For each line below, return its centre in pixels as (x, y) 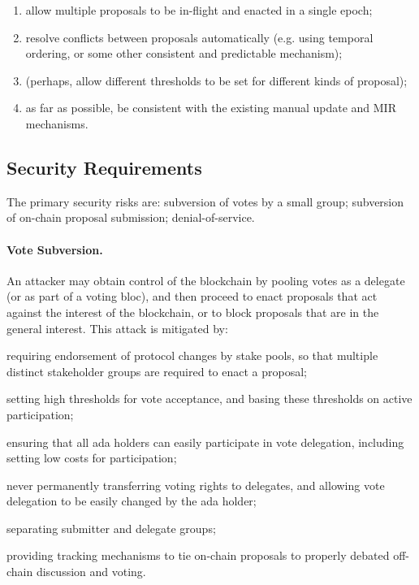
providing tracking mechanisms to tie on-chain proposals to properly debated (198, 555)
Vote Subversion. (55, 249)
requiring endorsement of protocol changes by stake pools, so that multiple (192, 355)
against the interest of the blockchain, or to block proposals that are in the (193, 312)
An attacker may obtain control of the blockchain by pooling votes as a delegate (206, 280)
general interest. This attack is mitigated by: (117, 328)
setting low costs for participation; (92, 458)
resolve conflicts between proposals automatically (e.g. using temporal (199, 37)
